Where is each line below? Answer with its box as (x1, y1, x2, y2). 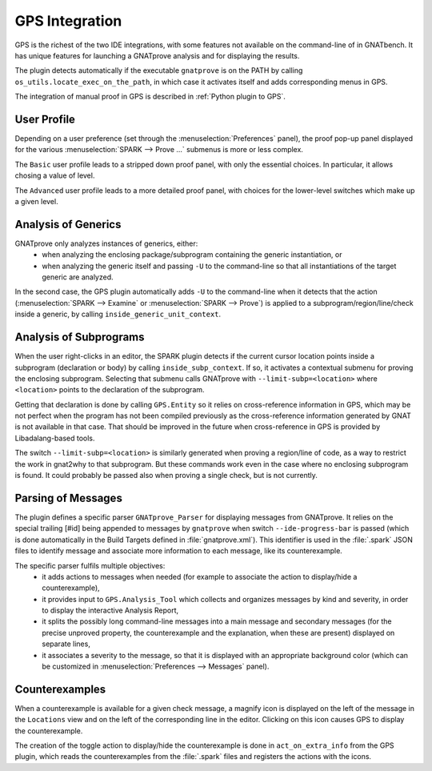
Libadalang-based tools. (14, 433, 95, 443)
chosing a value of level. (14, 171, 95, 180)
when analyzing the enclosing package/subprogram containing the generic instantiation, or (42, 250, 342, 259)
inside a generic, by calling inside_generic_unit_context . (14, 309, 222, 319)
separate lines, (42, 639, 91, 649)
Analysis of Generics (14, 217, 122, 231)
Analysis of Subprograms (14, 331, 145, 344)
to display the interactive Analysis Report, (42, 605, 179, 616)
